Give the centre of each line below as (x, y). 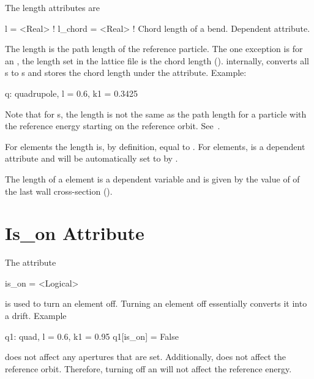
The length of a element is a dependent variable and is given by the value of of (152, 178)
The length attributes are (52, 7)
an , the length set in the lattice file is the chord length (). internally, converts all (157, 60)
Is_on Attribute (75, 233)
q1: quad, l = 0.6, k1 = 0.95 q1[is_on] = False (92, 336)
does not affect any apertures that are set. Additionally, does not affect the (145, 357)
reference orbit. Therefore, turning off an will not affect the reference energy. (148, 368)
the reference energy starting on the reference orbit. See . (113, 126)
